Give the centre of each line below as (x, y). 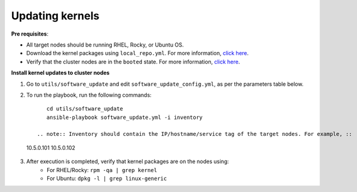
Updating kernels (55, 16)
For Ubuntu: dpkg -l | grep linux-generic (107, 179)
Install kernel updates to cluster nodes (60, 73)
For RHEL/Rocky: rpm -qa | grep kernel (102, 170)
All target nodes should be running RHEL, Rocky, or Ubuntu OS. (105, 45)
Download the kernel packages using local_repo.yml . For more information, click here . (137, 53)
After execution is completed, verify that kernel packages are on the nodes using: (127, 162)
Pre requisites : (30, 34)
